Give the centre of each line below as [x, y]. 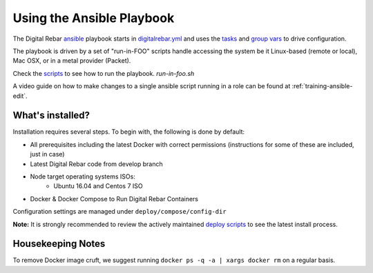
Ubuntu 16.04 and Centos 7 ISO [98, 186]
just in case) [47, 154]
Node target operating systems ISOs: [83, 176]
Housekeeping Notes [59, 244]
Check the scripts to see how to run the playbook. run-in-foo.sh [104, 73]
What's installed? [51, 115]
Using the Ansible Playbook [94, 18]
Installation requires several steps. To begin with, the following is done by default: [129, 132]
